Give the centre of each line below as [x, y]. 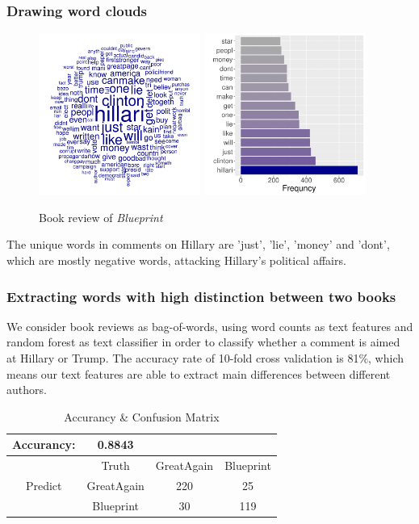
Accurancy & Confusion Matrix [142, 416]
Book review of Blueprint [101, 217]
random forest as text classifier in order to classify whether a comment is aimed [203, 342]
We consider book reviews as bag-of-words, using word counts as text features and [210, 326]
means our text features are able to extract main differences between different [199, 373]
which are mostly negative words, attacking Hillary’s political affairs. [176, 260]
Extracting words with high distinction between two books [201, 296]
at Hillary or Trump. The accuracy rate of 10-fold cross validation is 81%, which [205, 357]
